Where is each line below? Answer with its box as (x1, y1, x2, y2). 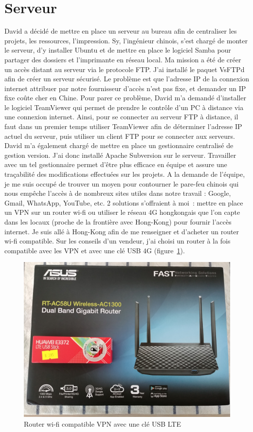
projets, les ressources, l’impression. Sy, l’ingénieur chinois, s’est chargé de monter (4, 35, 248, 45)
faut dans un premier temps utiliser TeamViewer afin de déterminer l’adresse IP (4, 121, 242, 131)
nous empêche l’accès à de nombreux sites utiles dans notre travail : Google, (4, 188, 231, 198)
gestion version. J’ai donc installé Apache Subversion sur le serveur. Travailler (4, 150, 236, 160)
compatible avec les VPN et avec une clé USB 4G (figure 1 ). (4, 245, 185, 255)
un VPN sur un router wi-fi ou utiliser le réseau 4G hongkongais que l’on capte (4, 207, 240, 217)
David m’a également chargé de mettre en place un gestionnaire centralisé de (4, 140, 234, 150)
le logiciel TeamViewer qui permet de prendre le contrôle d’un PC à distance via (4, 102, 244, 112)
